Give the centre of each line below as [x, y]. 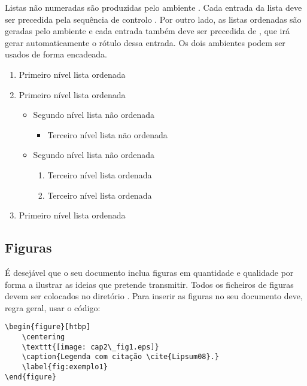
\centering [43, 337]
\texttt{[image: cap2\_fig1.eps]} [90, 347]
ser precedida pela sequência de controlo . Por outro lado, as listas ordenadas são [153, 19]
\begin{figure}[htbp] [48, 327]
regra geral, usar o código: [53, 307]
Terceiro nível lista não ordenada [107, 134]
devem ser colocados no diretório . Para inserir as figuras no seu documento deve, [154, 296]
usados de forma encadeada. [56, 54]
